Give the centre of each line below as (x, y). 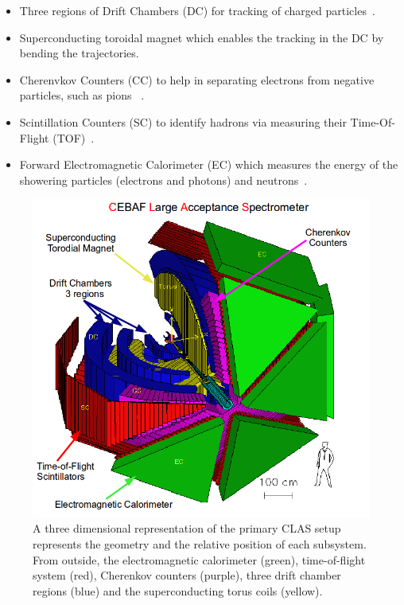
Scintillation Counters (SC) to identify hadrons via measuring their (183, 121)
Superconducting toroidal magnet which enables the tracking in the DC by (202, 37)
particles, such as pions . (82, 95)
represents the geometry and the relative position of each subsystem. (200, 544)
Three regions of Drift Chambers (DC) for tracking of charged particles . (197, 10)
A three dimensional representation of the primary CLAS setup (187, 528)
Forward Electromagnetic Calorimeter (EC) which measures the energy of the (209, 164)
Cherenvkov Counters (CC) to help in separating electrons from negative (197, 79)
